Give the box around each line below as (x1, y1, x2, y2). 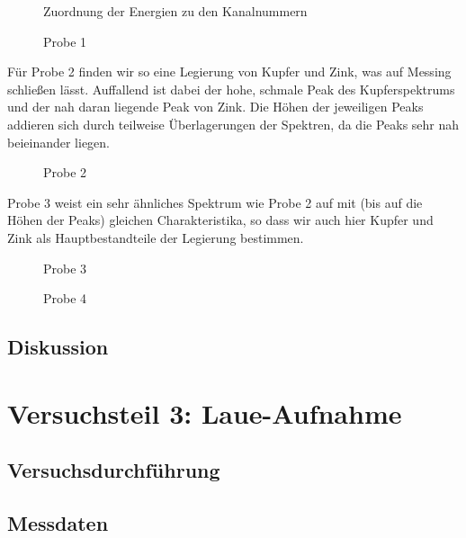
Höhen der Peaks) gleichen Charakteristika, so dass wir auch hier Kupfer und (7, 211, 434, 229)
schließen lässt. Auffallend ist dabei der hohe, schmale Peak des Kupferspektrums (7, 79, 455, 98)
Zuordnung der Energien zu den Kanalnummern (43, 2, 308, 20)
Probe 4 (43, 289, 87, 308)
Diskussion (7, 333, 109, 361)
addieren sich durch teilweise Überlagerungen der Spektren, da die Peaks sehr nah (7, 114, 460, 133)
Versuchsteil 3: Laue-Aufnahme (7, 394, 402, 431)
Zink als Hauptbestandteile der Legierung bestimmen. (7, 228, 304, 247)
